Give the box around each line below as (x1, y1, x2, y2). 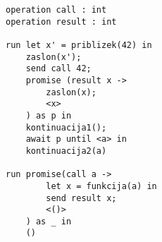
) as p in (25, 110, 72, 121)
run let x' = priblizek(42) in (6, 40, 152, 50)
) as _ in (25, 216, 72, 226)
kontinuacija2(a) (25, 145, 107, 156)
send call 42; (25, 63, 92, 74)
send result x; (46, 193, 117, 203)
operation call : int (6, 5, 107, 15)
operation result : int (6, 16, 117, 27)
